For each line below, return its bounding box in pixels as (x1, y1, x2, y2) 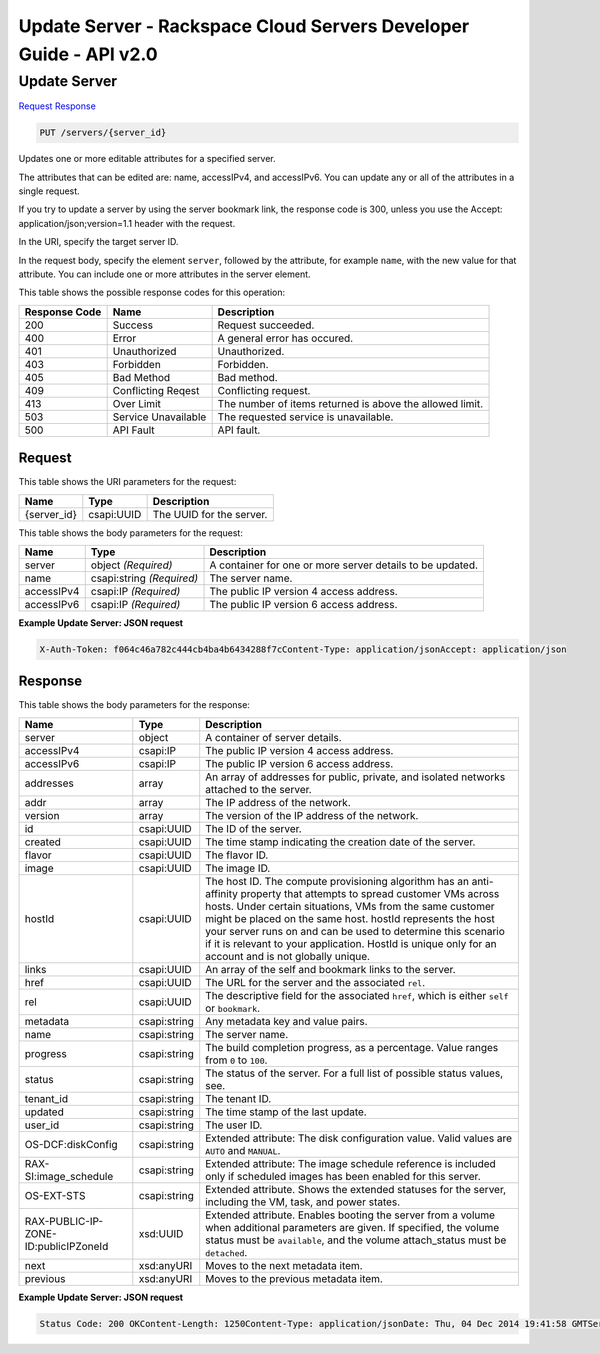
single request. (18, 185, 80, 197)
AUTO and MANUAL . (205, 1143, 281, 1157)
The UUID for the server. (152, 507, 268, 521)
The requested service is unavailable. (217, 410, 394, 424)
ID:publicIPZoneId (24, 1239, 109, 1253)
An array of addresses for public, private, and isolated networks (205, 770, 506, 784)
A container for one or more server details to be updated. (209, 558, 479, 572)
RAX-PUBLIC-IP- (24, 1214, 104, 1228)
